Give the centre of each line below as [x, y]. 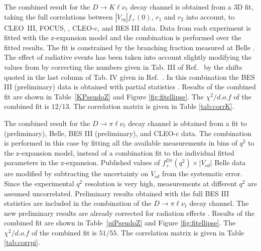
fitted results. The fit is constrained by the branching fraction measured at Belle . [129, 47]
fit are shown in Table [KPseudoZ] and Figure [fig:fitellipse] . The [104, 96]
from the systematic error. [202, 173]
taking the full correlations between [58, 16]
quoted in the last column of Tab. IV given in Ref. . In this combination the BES [129, 77]
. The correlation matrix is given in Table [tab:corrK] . [152, 106]
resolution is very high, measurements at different [161, 183]
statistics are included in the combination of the [78, 203]
